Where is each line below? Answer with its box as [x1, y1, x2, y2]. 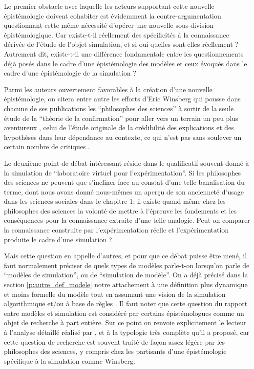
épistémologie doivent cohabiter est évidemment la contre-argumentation [4, 10, 221, 20]
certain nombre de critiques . [4, 141, 90, 152]
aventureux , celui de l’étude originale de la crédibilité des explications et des [4, 122, 234, 133]
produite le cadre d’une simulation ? [4, 234, 112, 244]
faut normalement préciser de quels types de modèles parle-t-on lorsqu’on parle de [4, 260, 250, 270]
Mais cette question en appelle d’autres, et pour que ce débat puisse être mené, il [4, 251, 247, 261]
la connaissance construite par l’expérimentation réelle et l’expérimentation [4, 225, 229, 235]
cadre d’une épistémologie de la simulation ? [4, 68, 136, 78]
